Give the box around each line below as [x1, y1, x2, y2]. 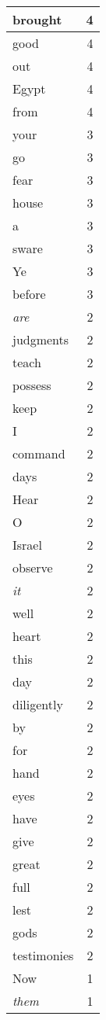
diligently [12, 695, 63, 713]
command [12, 444, 65, 462]
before [12, 285, 46, 303]
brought [12, 10, 62, 28]
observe [12, 558, 53, 576]
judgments [12, 330, 69, 348]
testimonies [12, 946, 74, 964]
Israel [12, 536, 42, 554]
